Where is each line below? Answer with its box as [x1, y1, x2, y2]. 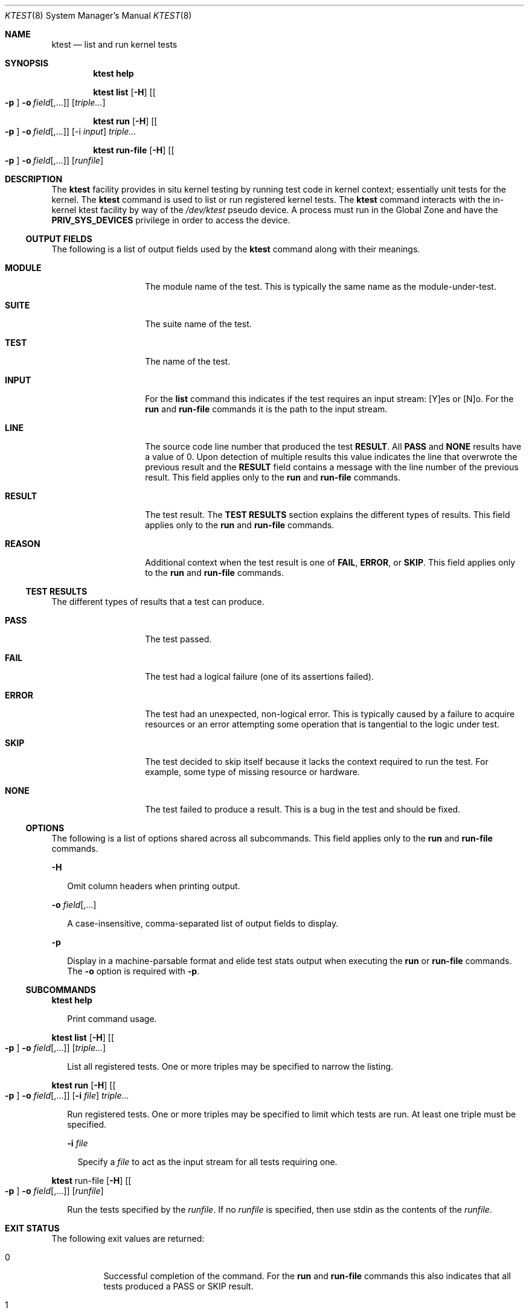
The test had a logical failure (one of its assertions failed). [145, 671, 374, 682]
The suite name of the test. [145, 319, 252, 329]
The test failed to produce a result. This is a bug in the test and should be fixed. [145, 804, 461, 814]
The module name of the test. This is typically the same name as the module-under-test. [145, 281, 496, 292]
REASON [5, 538, 40, 549]
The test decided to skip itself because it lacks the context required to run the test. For [145, 756, 489, 767]
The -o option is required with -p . [67, 966, 200, 976]
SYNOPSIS [5, 58, 49, 68]
